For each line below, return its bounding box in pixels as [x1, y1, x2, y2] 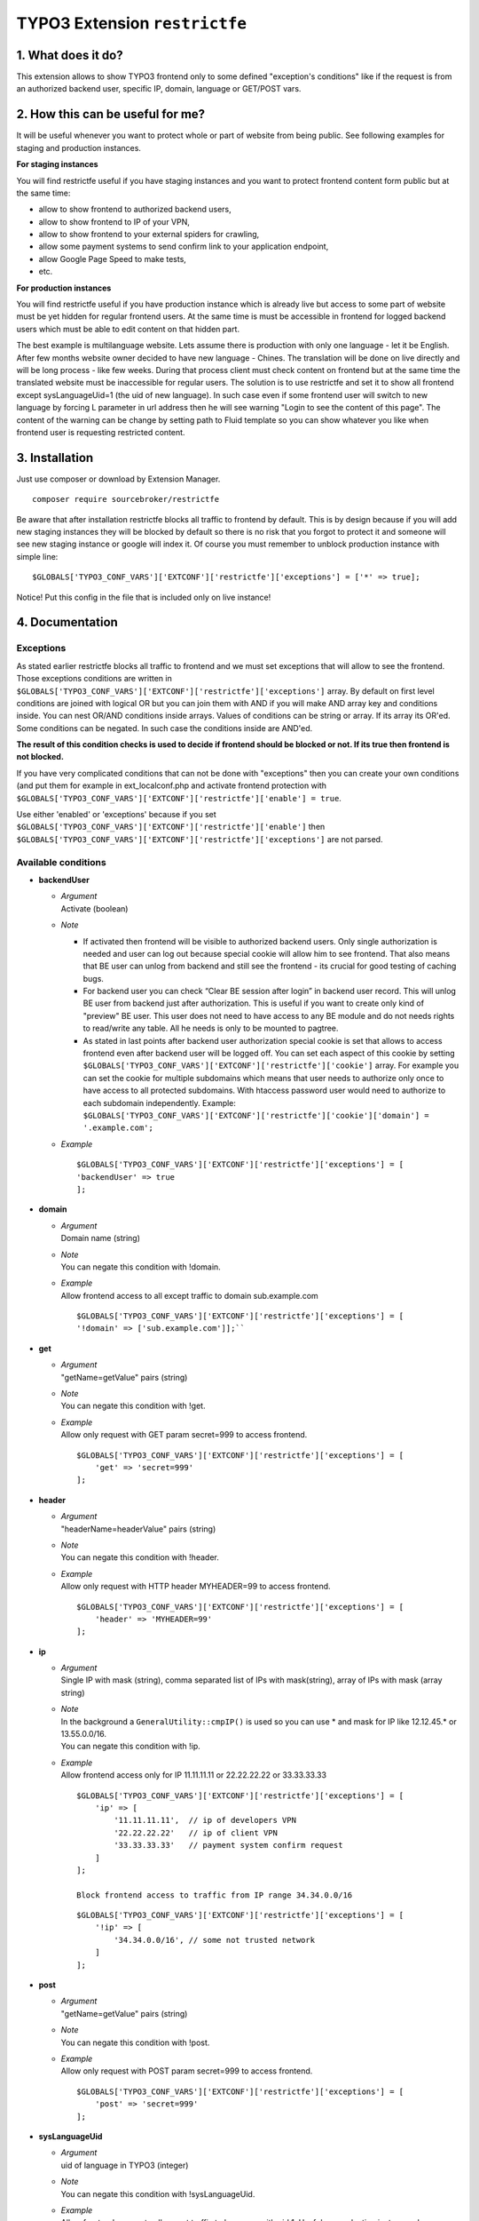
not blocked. [16, 752, 64, 762]
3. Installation [16, 450, 94, 466]
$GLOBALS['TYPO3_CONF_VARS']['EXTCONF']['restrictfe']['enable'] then [16, 822, 326, 832]
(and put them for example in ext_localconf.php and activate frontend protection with [16, 780, 327, 791]
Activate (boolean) [60, 903, 129, 914]
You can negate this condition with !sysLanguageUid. [60, 2188, 255, 2199]
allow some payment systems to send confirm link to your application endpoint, [38, 241, 329, 252]
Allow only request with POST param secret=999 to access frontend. [60, 2066, 313, 2076]
